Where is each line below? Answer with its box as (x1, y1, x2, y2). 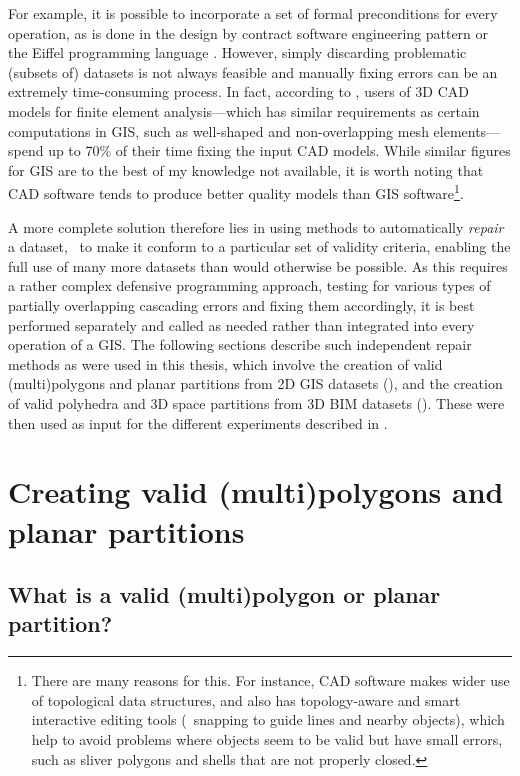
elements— (433, 120, 501, 141)
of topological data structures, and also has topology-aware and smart (31, 689, 461, 710)
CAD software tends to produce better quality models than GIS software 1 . (8, 180, 464, 203)
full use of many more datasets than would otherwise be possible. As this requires (8, 255, 508, 276)
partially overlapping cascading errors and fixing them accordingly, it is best (8, 294, 475, 315)
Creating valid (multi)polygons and (8, 471, 504, 512)
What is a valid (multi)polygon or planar (8, 579, 441, 610)
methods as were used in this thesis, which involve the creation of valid (8, 353, 443, 374)
